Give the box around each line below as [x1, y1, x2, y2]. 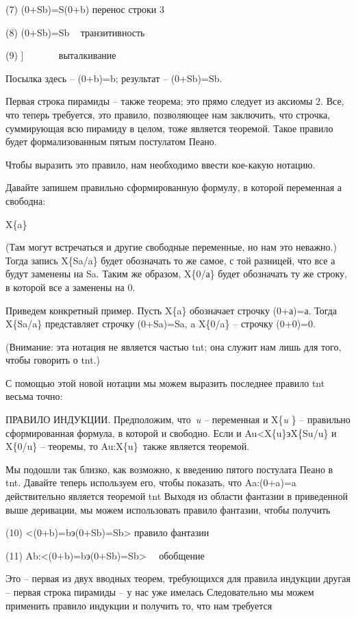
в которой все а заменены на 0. [5, 279, 136, 294]
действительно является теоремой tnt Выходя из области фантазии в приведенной [5, 489, 348, 503]
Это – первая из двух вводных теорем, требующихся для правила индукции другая [5, 571, 351, 585]
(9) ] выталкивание [5, 48, 116, 62]
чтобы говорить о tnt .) [5, 353, 101, 367]
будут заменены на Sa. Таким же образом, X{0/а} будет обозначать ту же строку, [5, 266, 347, 281]
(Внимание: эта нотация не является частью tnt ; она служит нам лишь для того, [5, 339, 342, 353]
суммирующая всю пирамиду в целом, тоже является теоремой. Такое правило [5, 121, 333, 135]
